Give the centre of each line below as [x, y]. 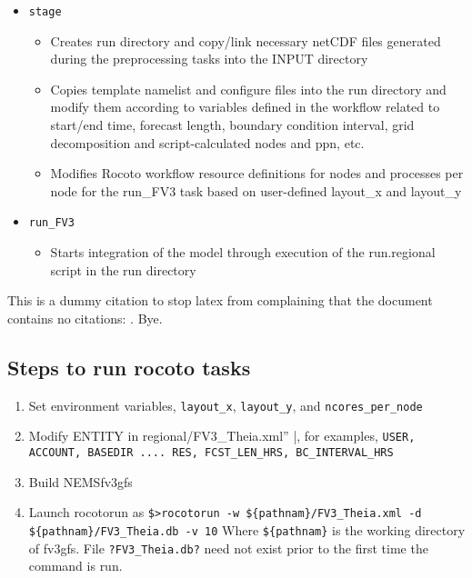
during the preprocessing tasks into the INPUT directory [209, 59]
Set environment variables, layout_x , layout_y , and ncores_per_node [226, 405]
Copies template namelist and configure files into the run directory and [248, 89]
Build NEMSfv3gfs [80, 481]
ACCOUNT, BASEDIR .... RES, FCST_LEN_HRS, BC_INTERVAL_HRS [211, 452]
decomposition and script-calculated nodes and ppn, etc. [207, 142]
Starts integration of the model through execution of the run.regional [243, 252]
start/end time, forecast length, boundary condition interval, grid [232, 125]
